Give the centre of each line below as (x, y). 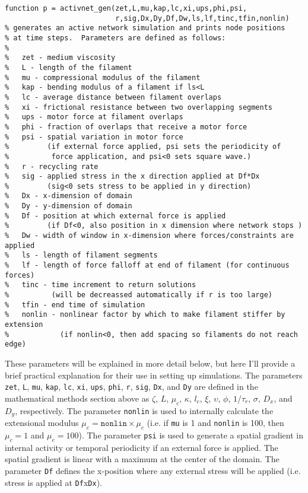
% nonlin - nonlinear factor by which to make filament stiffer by (145, 315)
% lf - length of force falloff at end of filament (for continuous (147, 265)
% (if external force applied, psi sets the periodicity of (143, 147)
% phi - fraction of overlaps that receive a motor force (126, 127)
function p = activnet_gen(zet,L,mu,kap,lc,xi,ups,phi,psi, (126, 8)
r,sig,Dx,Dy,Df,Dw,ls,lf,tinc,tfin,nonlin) (202, 18)
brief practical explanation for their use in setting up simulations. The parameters (154, 375)
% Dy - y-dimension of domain (69, 206)
